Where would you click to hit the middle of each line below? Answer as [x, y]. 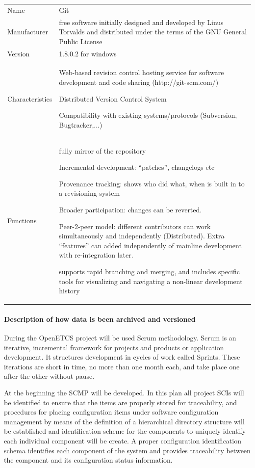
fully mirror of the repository [102, 150]
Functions [22, 221]
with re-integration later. [96, 255]
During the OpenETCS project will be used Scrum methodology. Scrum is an [120, 338]
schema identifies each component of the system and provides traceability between [127, 450]
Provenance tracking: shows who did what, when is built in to [152, 183]
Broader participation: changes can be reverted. [130, 210]
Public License [81, 41]
